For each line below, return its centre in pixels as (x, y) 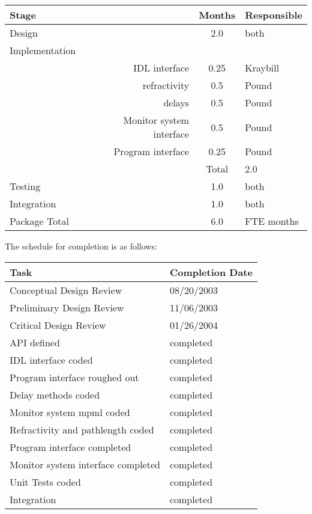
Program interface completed (70, 447)
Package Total (39, 221)
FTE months (272, 221)
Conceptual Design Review (66, 290)
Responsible (274, 15)
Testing (25, 186)
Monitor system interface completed (85, 464)
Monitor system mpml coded (70, 412)
